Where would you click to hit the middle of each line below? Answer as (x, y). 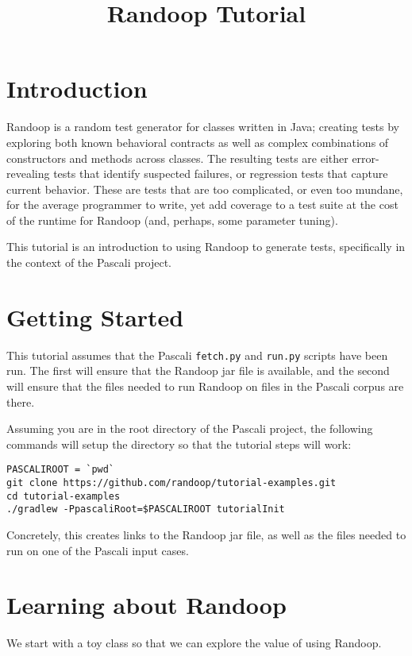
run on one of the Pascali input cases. (98, 550)
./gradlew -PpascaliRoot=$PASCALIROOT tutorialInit (146, 509)
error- (366, 158)
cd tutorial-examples (64, 496)
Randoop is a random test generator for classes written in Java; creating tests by (203, 127)
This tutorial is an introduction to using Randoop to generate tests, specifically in (206, 247)
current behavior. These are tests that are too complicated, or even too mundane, (205, 189)
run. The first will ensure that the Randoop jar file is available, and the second (198, 370)
